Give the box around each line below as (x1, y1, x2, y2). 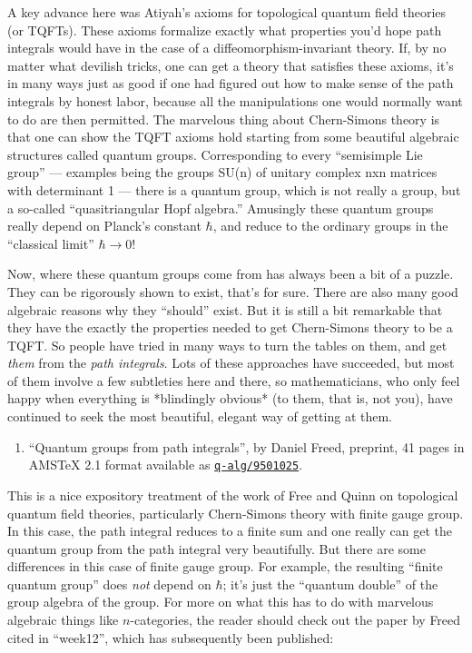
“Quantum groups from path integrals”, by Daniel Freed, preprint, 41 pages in (28, 437, 465, 456)
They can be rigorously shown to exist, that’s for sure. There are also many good (7, 282, 458, 301)
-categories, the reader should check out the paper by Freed (130, 610, 461, 629)
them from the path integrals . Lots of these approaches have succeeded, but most (7, 353, 455, 372)
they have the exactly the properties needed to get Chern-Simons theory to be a (7, 318, 453, 337)
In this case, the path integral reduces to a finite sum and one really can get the (7, 521, 452, 540)
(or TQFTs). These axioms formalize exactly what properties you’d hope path (7, 20, 442, 39)
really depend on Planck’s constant (7, 216, 202, 235)
